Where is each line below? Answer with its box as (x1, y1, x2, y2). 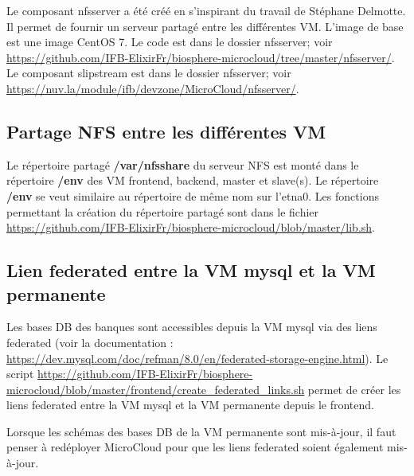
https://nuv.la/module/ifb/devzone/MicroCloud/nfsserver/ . (6, 80, 299, 96)
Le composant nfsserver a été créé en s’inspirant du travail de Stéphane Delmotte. (6, 2, 406, 18)
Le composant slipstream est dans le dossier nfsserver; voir (6, 64, 291, 81)
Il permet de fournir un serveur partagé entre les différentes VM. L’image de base (6, 18, 404, 34)
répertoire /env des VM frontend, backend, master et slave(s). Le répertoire (6, 172, 379, 189)
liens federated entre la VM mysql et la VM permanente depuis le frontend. (6, 396, 374, 413)
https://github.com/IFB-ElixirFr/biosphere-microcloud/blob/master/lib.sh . (6, 219, 375, 236)
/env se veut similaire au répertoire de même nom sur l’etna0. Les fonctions (6, 187, 379, 204)
